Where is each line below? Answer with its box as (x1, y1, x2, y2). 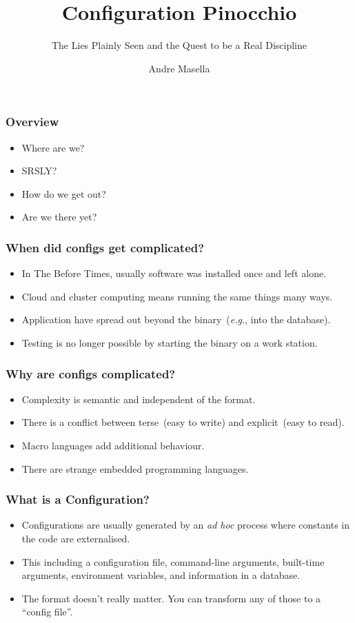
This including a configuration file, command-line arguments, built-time (21, 554, 325, 569)
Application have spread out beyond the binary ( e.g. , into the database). (21, 312, 331, 327)
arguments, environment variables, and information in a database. (21, 568, 301, 582)
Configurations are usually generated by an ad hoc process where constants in (21, 518, 349, 532)
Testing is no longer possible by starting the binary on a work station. (21, 335, 318, 349)
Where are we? (21, 140, 85, 154)
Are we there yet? (21, 210, 97, 224)
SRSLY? (21, 163, 57, 178)
